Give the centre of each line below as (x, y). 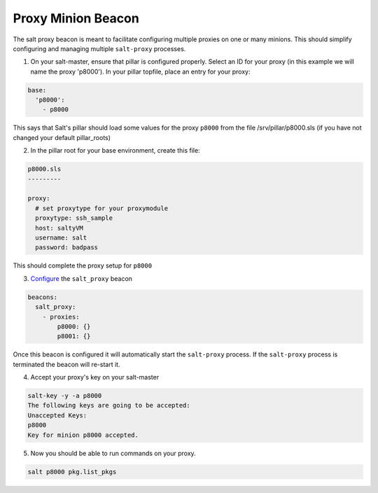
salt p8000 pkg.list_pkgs (72, 472)
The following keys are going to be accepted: (109, 405)
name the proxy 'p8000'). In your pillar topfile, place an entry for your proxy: (140, 71)
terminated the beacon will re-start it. (66, 364)
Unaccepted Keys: (57, 415)
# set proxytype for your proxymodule (101, 208)
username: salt (61, 237)
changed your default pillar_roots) (62, 137)
